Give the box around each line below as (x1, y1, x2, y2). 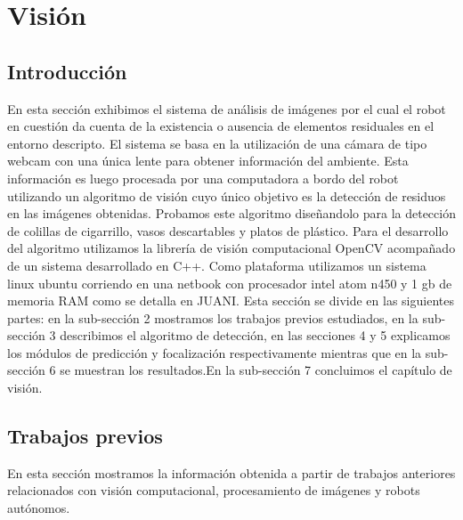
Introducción (7, 57, 127, 85)
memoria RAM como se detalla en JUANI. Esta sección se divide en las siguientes (7, 291, 454, 310)
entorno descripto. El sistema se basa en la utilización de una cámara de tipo (7, 134, 427, 152)
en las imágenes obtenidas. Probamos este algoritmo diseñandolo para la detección (7, 204, 456, 223)
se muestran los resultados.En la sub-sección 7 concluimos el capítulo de (60, 361, 452, 379)
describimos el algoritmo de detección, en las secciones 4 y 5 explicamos (60, 326, 451, 345)
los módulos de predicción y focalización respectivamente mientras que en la (7, 343, 422, 362)
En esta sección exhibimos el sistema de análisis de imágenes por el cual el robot (7, 99, 446, 118)
